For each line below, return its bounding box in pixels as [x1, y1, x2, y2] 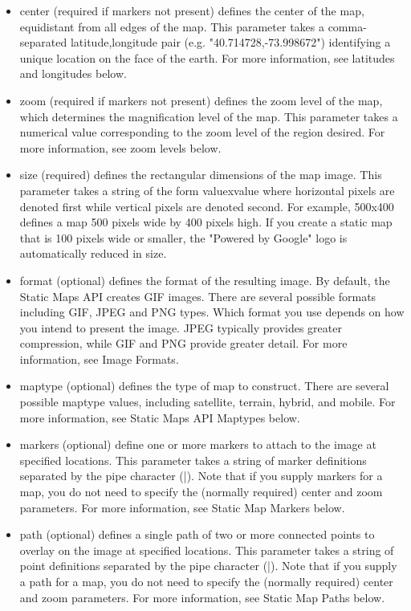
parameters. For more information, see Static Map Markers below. [19, 499, 345, 515]
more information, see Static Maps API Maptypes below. [19, 409, 300, 426]
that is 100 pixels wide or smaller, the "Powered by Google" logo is [19, 229, 348, 246]
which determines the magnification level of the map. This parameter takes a [19, 108, 398, 124]
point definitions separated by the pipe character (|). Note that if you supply [19, 557, 397, 574]
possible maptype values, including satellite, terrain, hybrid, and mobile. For [19, 393, 396, 410]
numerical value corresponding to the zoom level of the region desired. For [19, 124, 385, 141]
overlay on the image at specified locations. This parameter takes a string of [19, 541, 394, 558]
